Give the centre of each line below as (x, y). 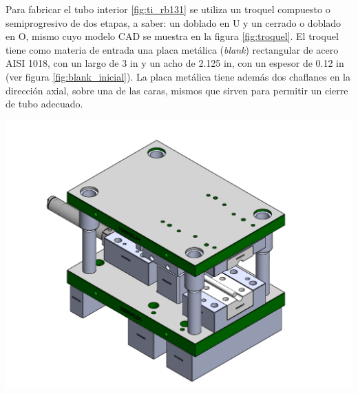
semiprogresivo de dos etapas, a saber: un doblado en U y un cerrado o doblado (173, 22)
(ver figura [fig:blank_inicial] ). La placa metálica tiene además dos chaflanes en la (178, 76)
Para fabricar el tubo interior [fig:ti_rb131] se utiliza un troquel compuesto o (168, 9)
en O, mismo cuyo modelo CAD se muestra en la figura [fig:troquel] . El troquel (172, 36)
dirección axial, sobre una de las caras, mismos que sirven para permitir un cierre (177, 90)
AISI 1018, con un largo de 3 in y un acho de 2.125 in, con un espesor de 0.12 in (175, 63)
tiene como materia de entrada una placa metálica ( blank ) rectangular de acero (172, 49)
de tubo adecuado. (44, 104)
